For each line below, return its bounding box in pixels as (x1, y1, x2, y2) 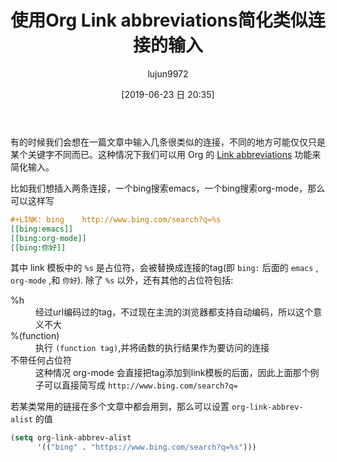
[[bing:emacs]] (10, 224, 74, 234)
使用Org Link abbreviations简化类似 (10, 9, 308, 32)
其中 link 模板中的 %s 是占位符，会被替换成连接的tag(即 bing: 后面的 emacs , (10, 262, 319, 274)
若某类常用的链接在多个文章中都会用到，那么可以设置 (10, 401, 230, 413)
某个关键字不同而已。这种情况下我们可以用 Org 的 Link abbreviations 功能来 (10, 148, 322, 160)
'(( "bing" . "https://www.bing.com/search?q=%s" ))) (36, 442, 257, 453)
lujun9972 (147, 67, 189, 80)
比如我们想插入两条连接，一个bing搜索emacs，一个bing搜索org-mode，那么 (10, 182, 326, 194)
